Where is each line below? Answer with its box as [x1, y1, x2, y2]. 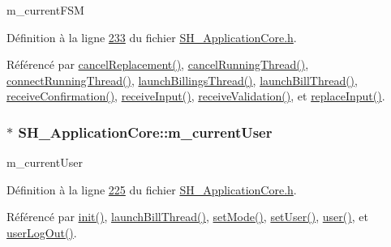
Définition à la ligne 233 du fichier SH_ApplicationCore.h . [6, 28, 297, 45]
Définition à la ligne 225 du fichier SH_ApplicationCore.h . [6, 181, 297, 198]
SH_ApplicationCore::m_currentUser [18, 121, 273, 142]
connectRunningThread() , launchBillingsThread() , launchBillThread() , [6, 71, 358, 88]
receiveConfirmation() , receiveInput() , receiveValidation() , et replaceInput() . [6, 87, 385, 104]
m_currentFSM [6, 2, 84, 18]
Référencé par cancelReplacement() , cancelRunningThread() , [6, 56, 309, 73]
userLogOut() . [6, 224, 77, 241]
